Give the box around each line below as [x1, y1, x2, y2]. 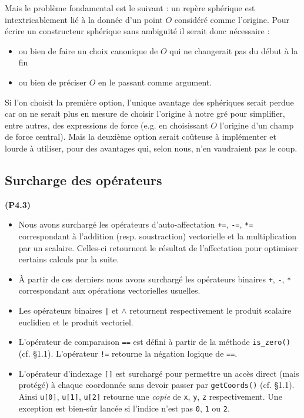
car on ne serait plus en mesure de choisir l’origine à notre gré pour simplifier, [5, 107, 285, 120]
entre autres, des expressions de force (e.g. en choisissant [5, 119, 208, 131]
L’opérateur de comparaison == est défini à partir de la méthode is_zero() [18, 335, 290, 348]
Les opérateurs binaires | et [18, 304, 119, 317]
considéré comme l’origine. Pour [174, 13, 290, 25]
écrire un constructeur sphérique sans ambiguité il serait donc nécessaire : [5, 25, 270, 37]
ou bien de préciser [18, 75, 87, 88]
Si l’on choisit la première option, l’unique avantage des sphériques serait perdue [5, 96, 294, 108]
